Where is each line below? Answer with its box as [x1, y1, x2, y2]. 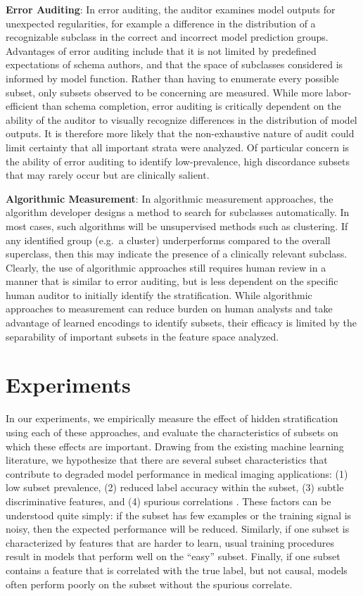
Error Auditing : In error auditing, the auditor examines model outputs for [6, 2, 336, 16]
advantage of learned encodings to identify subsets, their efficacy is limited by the [6, 315, 357, 330]
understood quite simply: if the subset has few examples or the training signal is [6, 507, 352, 522]
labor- [326, 84, 352, 99]
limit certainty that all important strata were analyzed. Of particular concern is [6, 139, 350, 154]
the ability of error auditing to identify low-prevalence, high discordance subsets [6, 153, 350, 168]
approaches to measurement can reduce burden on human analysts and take [6, 301, 333, 316]
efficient [6, 99, 39, 113]
